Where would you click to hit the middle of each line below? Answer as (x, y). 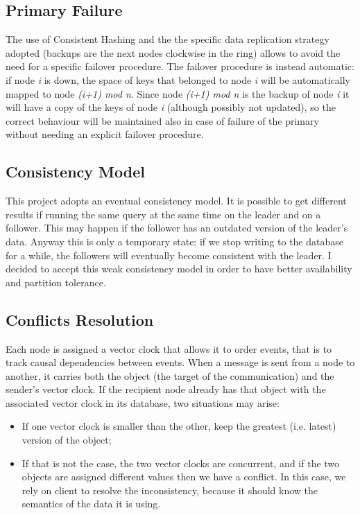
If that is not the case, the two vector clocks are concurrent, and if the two (181, 463)
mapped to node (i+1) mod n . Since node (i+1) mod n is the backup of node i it (178, 93)
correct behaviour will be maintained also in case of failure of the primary (162, 120)
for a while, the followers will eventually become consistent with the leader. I (169, 255)
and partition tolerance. (56, 282)
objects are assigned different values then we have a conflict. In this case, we (184, 477)
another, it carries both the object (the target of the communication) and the (170, 375)
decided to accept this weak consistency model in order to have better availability (179, 269)
